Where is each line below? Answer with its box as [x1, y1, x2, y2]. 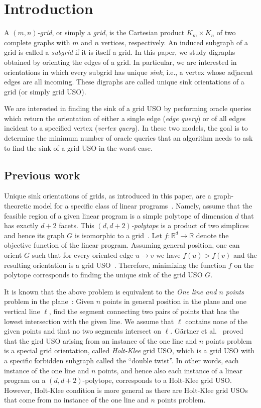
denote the [196, 230, 229, 240]
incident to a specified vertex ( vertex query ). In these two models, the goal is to [4, 123, 248, 133]
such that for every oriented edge [32, 250, 134, 260]
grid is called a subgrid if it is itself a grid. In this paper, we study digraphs [4, 47, 235, 57]
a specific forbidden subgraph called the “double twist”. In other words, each [4, 355, 239, 365]
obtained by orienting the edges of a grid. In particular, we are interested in [4, 56, 237, 67]
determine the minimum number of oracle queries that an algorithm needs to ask [4, 133, 253, 143]
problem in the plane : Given [4, 296, 94, 307]
